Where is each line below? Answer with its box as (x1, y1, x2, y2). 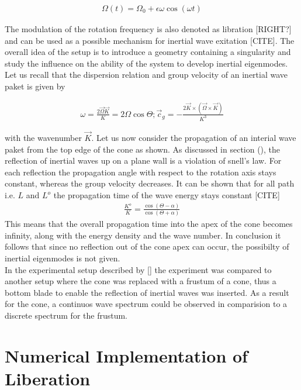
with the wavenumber (5, 132, 82, 144)
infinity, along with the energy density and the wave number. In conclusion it (5, 229, 281, 241)
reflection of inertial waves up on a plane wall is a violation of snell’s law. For (5, 154, 282, 167)
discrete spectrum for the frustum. (5, 309, 127, 321)
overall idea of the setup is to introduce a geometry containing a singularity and (5, 46, 291, 58)
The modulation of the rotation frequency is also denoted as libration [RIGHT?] (5, 23, 292, 35)
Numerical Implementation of (5, 343, 248, 367)
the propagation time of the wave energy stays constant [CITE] (53, 189, 280, 201)
